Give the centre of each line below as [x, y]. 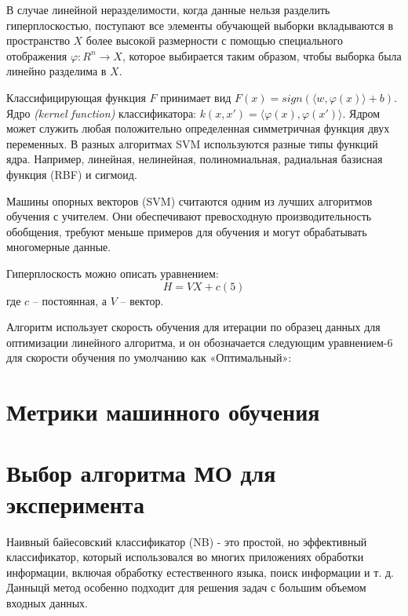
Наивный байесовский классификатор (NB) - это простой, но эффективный [187, 541]
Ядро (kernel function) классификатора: [102, 113]
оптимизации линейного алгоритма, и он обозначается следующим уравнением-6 [200, 342]
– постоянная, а [69, 300]
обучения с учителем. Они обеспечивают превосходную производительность [189, 216]
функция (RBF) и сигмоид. [72, 174]
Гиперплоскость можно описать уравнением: [113, 273]
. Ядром [361, 113]
